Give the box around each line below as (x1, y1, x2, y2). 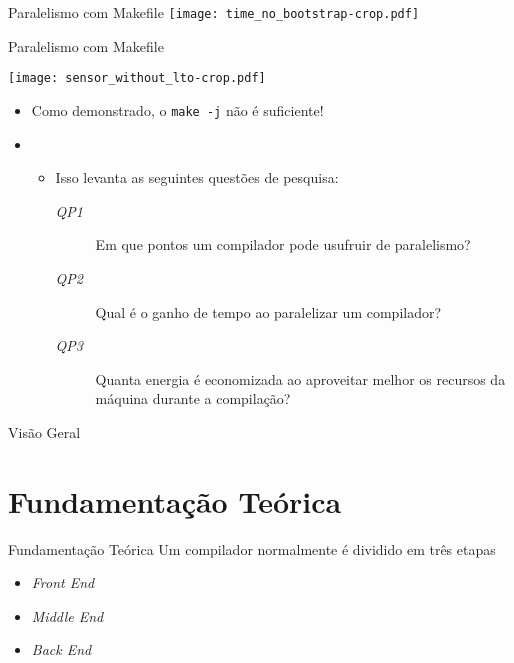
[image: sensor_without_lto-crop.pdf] (8, 71, 266, 86)
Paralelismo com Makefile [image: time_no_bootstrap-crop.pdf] (8, 2, 420, 22)
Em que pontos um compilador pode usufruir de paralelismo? (95, 234, 471, 255)
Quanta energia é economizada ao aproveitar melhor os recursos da (95, 368, 506, 389)
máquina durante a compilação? (95, 388, 291, 409)
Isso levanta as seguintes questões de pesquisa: (55, 167, 339, 188)
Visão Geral (8, 421, 81, 442)
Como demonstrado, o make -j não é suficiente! (31, 99, 324, 120)
